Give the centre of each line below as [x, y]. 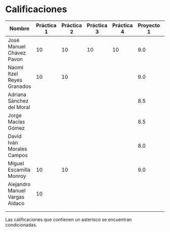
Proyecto [149, 25]
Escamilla [19, 169]
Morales [17, 149]
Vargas [16, 197]
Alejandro [19, 184]
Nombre [19, 28]
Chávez [17, 53]
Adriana [17, 95]
